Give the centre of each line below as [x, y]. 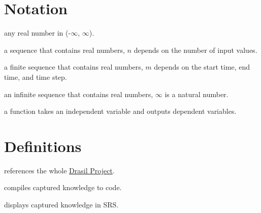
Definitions [43, 146]
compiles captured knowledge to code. [63, 187]
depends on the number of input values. [195, 50]
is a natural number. [197, 94]
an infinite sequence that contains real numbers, [79, 94]
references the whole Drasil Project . [59, 170]
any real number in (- [38, 33]
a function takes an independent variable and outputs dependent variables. [120, 111]
